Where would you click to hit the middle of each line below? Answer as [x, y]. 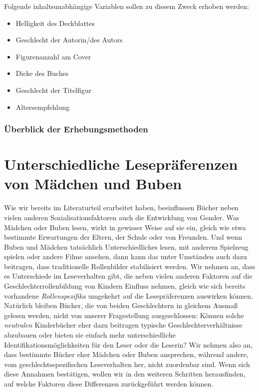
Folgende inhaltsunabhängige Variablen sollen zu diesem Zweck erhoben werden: [127, 6]
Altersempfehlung [43, 107]
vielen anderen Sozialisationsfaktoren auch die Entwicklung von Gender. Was [122, 217]
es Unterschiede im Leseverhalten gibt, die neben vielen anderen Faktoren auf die [128, 276]
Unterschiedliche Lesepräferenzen [121, 164]
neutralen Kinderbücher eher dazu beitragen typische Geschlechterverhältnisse [123, 325]
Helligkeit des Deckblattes [55, 23]
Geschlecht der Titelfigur [54, 90]
